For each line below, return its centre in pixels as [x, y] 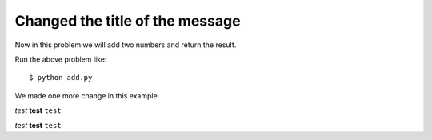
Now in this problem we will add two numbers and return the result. [126, 45]
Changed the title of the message [128, 21]
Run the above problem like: [61, 59]
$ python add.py [61, 78]
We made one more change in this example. [87, 95]
